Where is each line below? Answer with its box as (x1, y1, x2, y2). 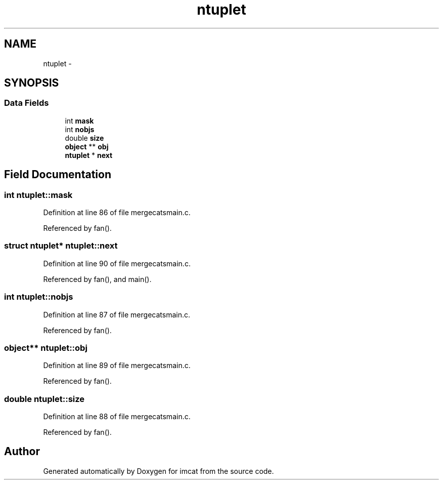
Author (4, 445, 40, 458)
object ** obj (65, 142, 109, 151)
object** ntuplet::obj (4, 342, 87, 353)
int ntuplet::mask (4, 189, 73, 200)
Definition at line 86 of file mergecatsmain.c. (43, 208, 191, 217)
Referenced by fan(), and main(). (43, 274, 152, 284)
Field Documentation (4, 168, 111, 181)
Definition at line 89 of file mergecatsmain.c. (43, 361, 191, 370)
